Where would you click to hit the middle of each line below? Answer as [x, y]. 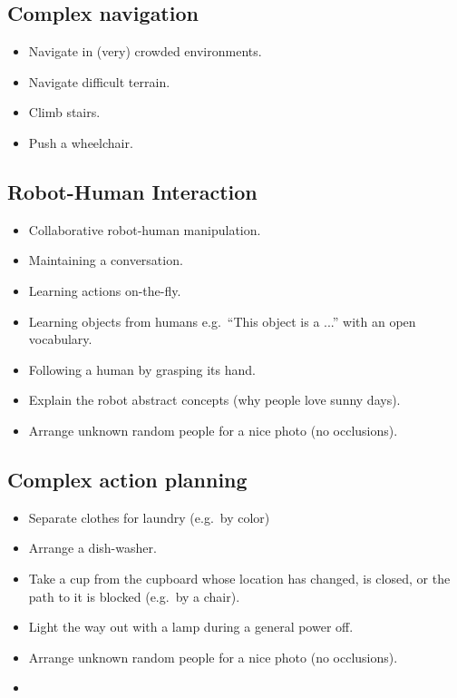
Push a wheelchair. [81, 142]
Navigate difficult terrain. [99, 81]
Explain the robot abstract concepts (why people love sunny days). [214, 400]
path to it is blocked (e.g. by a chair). [134, 596]
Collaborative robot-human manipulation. [145, 229]
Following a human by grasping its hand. [142, 369]
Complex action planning [127, 479]
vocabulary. [60, 339]
